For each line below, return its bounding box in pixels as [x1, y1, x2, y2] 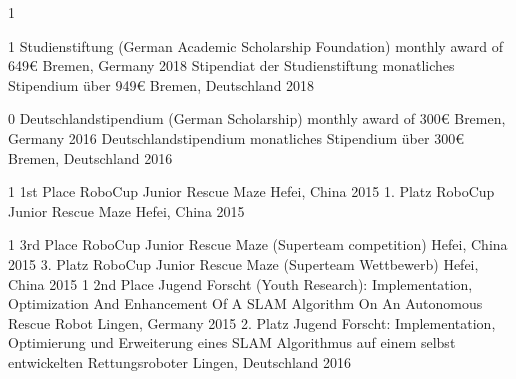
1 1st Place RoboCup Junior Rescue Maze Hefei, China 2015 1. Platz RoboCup [8, 181, 495, 202]
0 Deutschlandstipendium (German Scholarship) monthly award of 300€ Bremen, [8, 108, 506, 129]
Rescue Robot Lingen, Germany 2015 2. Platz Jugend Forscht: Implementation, [8, 312, 496, 333]
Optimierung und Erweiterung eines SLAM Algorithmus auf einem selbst [8, 332, 456, 353]
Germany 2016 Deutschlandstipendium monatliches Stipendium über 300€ [8, 127, 464, 148]
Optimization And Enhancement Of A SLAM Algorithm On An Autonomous [8, 293, 483, 314]
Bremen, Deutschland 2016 [8, 147, 173, 168]
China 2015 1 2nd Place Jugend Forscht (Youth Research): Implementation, [8, 273, 473, 294]
